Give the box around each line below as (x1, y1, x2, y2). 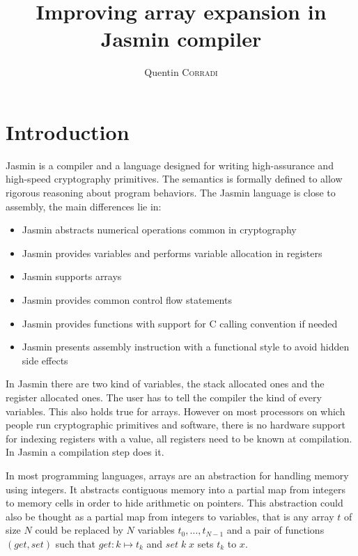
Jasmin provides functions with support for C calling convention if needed (22, 316, 338, 330)
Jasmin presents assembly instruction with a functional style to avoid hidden (22, 339, 350, 354)
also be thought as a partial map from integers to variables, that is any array (6, 509, 334, 523)
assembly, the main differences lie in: (6, 199, 162, 213)
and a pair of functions (226, 523, 325, 537)
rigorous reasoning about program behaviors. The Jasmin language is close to (6, 185, 336, 200)
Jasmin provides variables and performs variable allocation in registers (22, 245, 322, 260)
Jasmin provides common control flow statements (22, 293, 232, 307)
